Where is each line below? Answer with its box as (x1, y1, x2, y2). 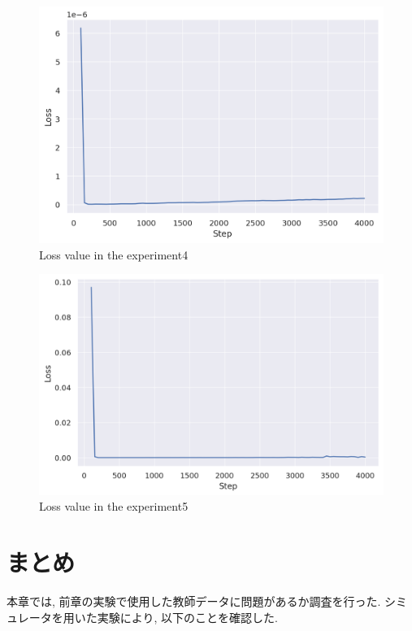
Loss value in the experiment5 (39, 498, 189, 515)
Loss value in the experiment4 (39, 246, 189, 263)
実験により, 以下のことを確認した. (97, 608, 278, 625)
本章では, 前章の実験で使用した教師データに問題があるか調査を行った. (7, 593, 381, 610)
